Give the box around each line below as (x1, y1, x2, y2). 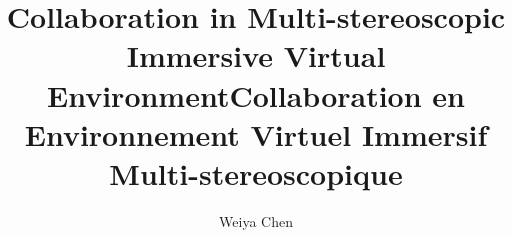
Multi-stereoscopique (109, 152, 403, 193)
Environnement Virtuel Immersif (24, 113, 488, 154)
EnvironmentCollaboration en (47, 74, 465, 115)
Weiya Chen (219, 210, 293, 231)
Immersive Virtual (126, 35, 386, 76)
